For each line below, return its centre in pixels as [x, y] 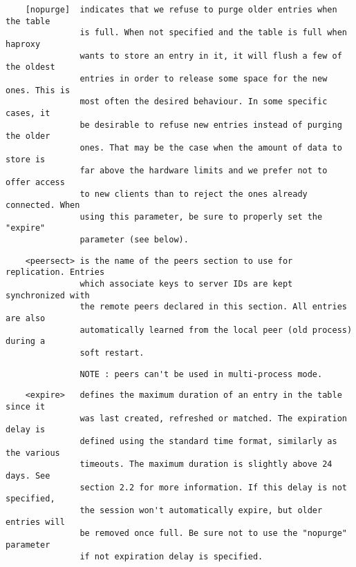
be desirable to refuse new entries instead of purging [211, 125]
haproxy [23, 44]
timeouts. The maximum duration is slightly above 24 [206, 464]
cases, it [28, 113]
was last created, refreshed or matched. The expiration [213, 418]
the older [28, 136]
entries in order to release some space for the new [204, 78]
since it [26, 407]
